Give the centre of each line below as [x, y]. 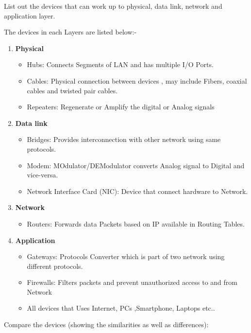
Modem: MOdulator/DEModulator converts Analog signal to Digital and [136, 165]
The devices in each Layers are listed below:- [70, 32]
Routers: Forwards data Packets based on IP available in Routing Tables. [136, 223]
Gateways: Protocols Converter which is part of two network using [126, 256]
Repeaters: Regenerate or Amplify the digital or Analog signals [121, 107]
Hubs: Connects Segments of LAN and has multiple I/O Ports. [120, 64]
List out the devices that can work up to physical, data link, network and [113, 6]
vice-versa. [42, 175]
